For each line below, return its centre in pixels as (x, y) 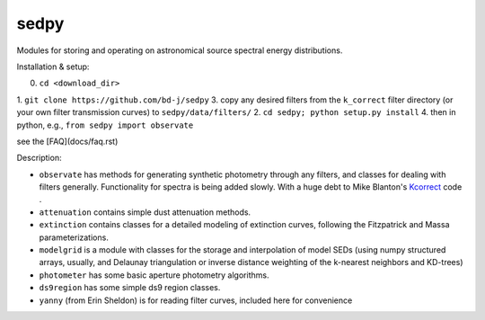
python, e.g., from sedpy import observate (105, 125)
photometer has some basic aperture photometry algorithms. (154, 275)
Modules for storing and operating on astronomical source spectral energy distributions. (180, 50)
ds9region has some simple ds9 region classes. (130, 288)
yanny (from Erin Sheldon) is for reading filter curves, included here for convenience (196, 300)
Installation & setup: (53, 67)
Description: (39, 158)
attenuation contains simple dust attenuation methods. (145, 212)
